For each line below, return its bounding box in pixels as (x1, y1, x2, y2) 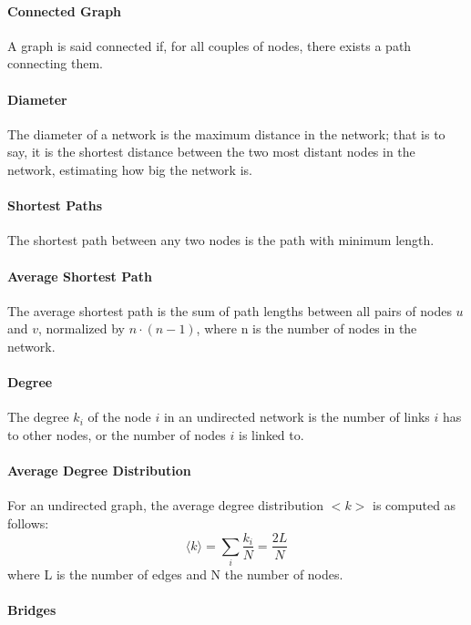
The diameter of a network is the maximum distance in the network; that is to (7, 124, 445, 143)
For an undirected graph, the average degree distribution (7, 496, 324, 515)
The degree (7, 407, 69, 426)
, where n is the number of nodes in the (196, 319, 417, 338)
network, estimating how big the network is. (7, 159, 252, 179)
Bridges (7, 600, 56, 620)
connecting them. (7, 54, 103, 73)
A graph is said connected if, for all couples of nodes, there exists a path (7, 36, 412, 55)
